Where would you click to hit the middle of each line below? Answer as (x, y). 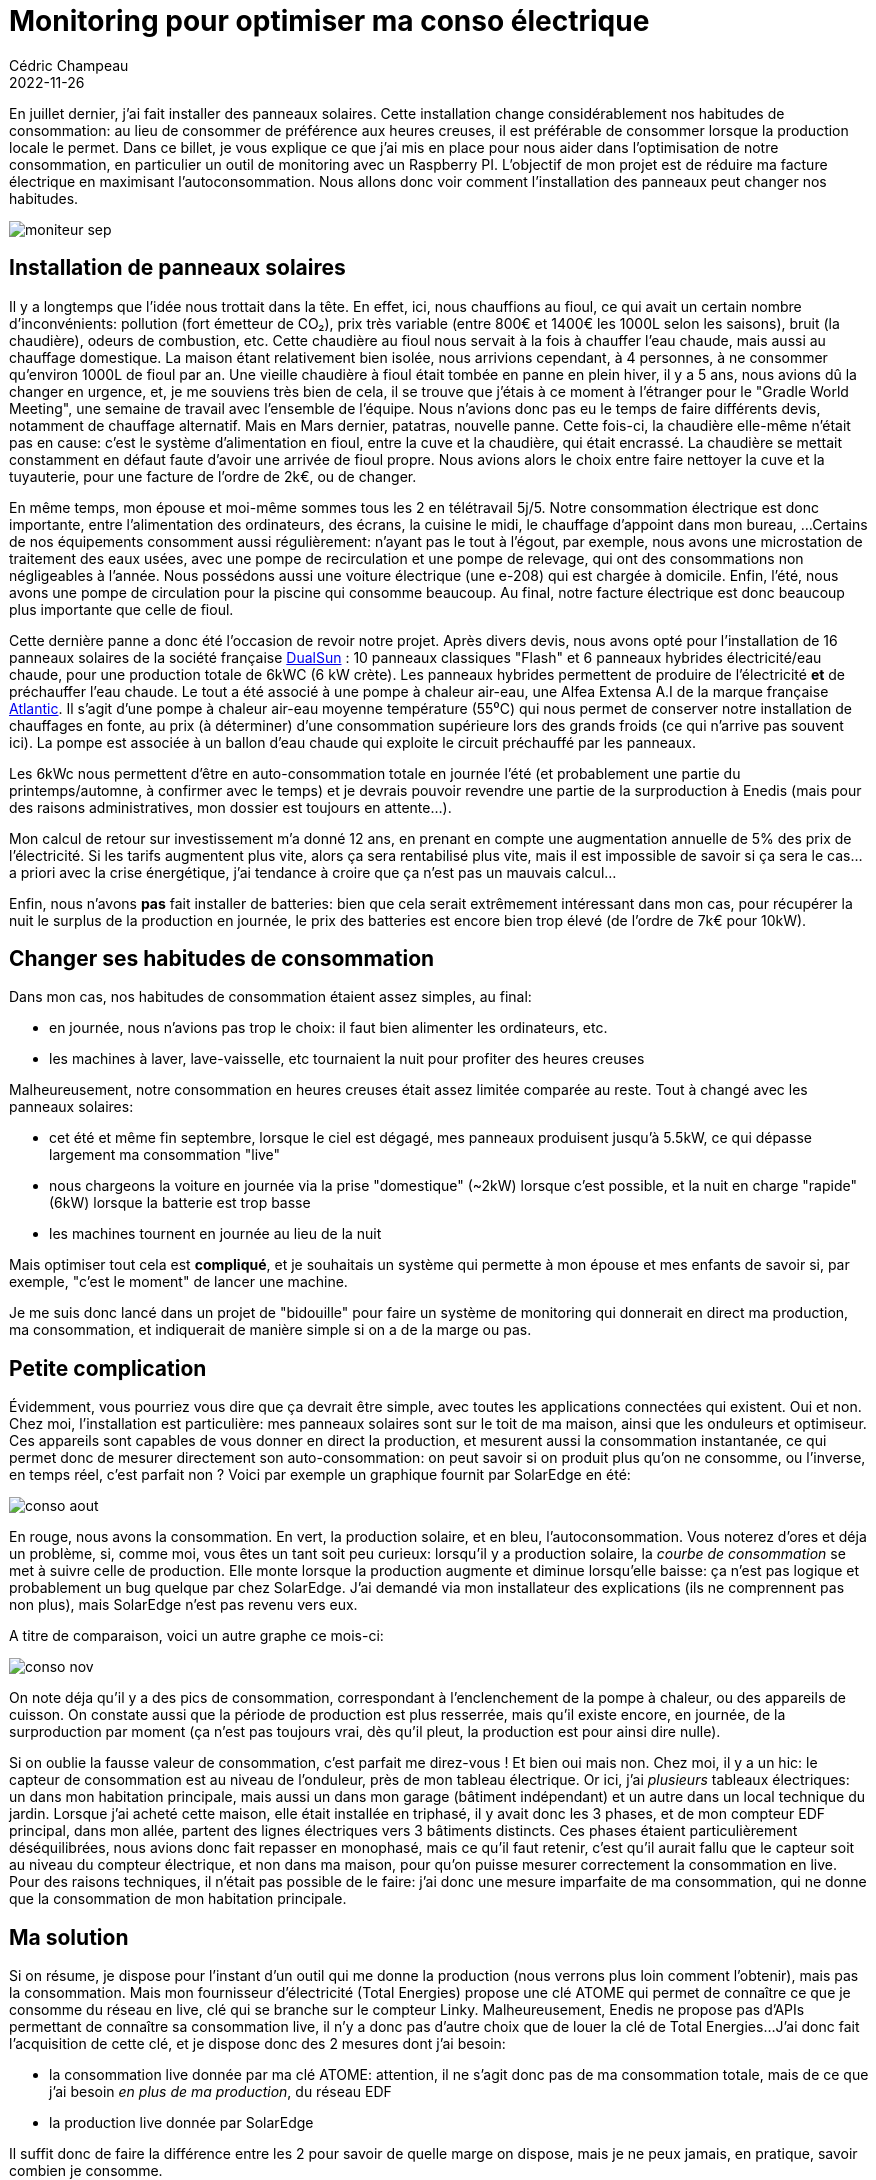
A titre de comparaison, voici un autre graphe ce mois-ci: (196, 1636)
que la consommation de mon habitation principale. (178, 1899)
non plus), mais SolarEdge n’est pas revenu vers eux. (183, 1605)
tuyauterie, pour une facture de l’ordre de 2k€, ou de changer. (213, 476)
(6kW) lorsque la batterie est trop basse (180, 1203)
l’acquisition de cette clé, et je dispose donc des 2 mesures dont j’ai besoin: (257, 2044)
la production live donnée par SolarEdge (181, 2123)
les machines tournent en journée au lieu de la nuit (215, 1234)
